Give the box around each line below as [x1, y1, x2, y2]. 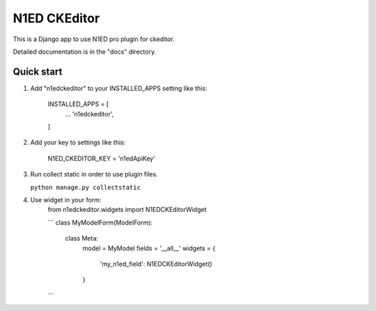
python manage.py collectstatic [30, 183, 141, 191]
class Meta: [65, 234, 99, 243]
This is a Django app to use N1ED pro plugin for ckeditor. [13, 35, 175, 43]
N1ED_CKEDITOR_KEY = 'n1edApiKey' [47, 154, 156, 162]
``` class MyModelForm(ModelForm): [47, 218, 153, 227]
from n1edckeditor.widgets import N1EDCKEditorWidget [47, 206, 207, 214]
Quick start [13, 66, 63, 77]
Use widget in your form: [30, 195, 102, 204]
